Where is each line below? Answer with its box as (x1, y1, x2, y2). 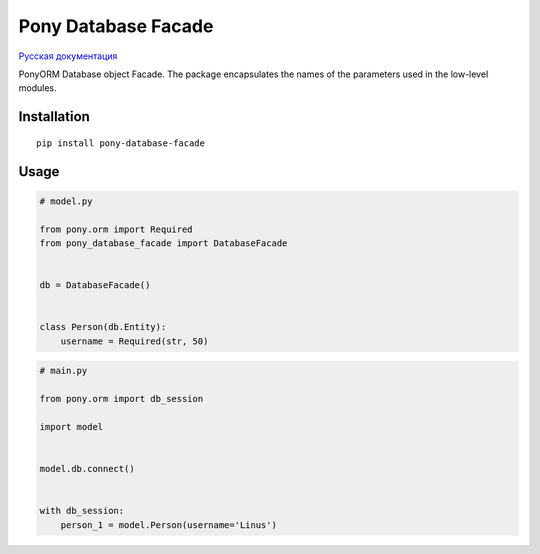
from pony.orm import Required (39, 223, 194, 235)
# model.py (39, 195, 93, 207)
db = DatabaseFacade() (39, 280, 151, 291)
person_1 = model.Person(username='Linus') (60, 519, 277, 530)
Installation (18, 108, 90, 125)
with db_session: (39, 505, 125, 517)
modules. (18, 82, 57, 94)
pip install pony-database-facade (36, 137, 205, 149)
